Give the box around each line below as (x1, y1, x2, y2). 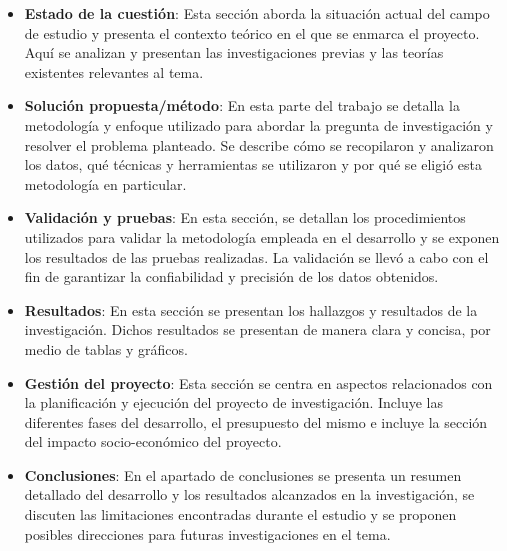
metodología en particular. (24, 173, 187, 194)
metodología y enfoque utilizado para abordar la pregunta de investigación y (24, 114, 493, 135)
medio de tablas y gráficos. (24, 338, 188, 359)
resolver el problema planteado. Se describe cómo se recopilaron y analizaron (24, 134, 494, 155)
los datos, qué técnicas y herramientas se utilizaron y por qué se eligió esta (24, 154, 482, 175)
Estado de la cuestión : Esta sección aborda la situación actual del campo (24, 3, 490, 23)
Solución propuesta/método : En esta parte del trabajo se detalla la (24, 95, 460, 116)
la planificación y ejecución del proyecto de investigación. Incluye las (24, 392, 444, 413)
